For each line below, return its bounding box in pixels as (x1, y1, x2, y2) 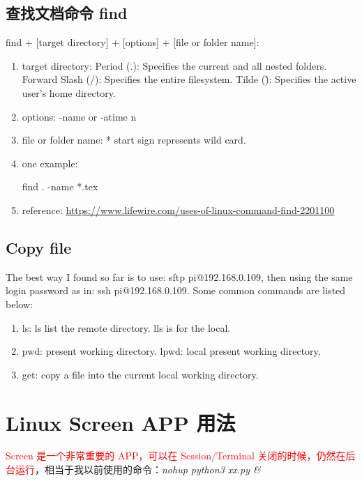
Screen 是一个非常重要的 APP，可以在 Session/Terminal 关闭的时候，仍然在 (6, 448, 346, 463)
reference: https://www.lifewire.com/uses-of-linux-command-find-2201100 (22, 202, 335, 217)
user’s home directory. (22, 85, 116, 100)
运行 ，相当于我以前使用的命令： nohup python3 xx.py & (15, 462, 261, 477)
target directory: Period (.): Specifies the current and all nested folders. (22, 58, 327, 72)
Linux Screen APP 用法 (6, 408, 236, 436)
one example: (22, 155, 78, 170)
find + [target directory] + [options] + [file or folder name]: (6, 35, 259, 49)
